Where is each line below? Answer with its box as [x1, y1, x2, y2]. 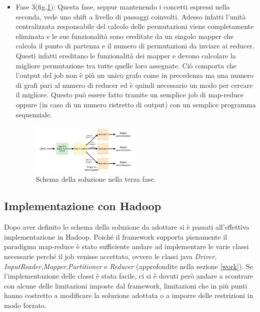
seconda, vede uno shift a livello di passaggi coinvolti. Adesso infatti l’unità [15, 11, 246, 21]
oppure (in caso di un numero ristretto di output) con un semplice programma [15, 99, 256, 109]
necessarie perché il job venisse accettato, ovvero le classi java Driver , [4, 251, 217, 261]
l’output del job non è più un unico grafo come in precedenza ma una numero [15, 70, 253, 80]
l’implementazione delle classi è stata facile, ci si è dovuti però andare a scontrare [4, 271, 253, 281]
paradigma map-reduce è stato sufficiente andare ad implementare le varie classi [4, 241, 249, 252]
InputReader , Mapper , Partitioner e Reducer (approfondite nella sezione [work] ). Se [4, 261, 253, 271]
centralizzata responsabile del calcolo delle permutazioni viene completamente [15, 21, 254, 31]
